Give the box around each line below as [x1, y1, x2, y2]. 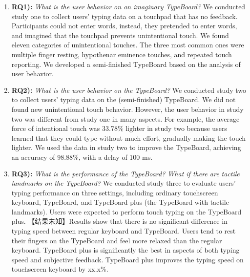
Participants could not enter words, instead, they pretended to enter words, [11, 21, 237, 31]
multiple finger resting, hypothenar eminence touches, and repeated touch [11, 49, 232, 59]
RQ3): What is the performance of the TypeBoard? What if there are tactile [11, 168, 240, 178]
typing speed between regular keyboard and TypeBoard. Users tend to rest [11, 226, 236, 236]
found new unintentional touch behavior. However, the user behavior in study [11, 104, 244, 114]
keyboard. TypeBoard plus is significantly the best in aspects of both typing [11, 245, 240, 255]
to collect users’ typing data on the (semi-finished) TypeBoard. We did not [11, 94, 236, 105]
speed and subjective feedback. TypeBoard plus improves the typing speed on [11, 254, 244, 264]
